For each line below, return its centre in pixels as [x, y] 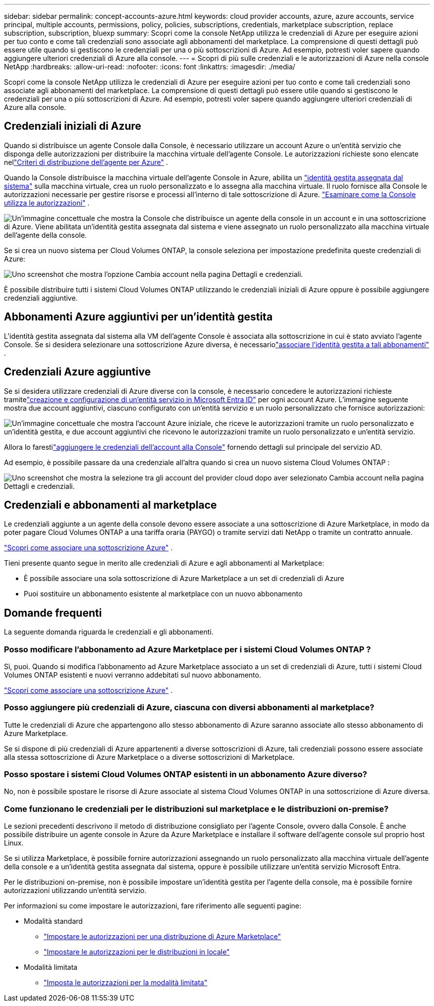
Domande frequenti [53, 613]
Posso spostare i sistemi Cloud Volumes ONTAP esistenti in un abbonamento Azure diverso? [186, 774]
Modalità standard [53, 921]
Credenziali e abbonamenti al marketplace [110, 505]
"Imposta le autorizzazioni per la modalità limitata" [126, 983]
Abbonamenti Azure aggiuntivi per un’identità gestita [138, 317]
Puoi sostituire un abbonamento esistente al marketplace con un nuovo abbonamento [163, 594]
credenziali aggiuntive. [41, 298]
